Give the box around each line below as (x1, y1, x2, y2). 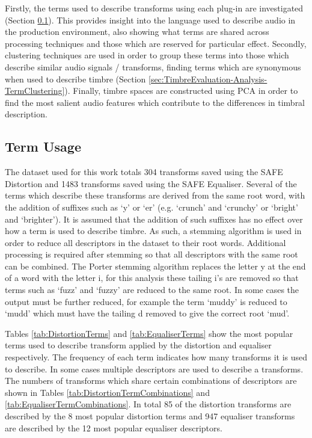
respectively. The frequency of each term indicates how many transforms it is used (5, 351, 308, 363)
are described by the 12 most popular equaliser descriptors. (5, 421, 222, 434)
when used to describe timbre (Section (5, 72, 146, 85)
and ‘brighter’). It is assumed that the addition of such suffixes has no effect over (5, 212, 303, 225)
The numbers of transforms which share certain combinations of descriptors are (5, 374, 297, 387)
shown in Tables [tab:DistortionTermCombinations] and (5, 386, 210, 398)
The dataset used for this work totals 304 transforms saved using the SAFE (5, 165, 283, 178)
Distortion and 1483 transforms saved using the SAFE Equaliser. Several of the (5, 177, 297, 190)
